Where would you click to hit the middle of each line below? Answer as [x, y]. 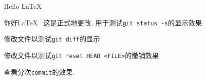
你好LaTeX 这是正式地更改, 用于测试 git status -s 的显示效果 [103, 22]
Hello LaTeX [23, 6]
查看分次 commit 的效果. [39, 71]
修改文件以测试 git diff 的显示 [52, 39]
